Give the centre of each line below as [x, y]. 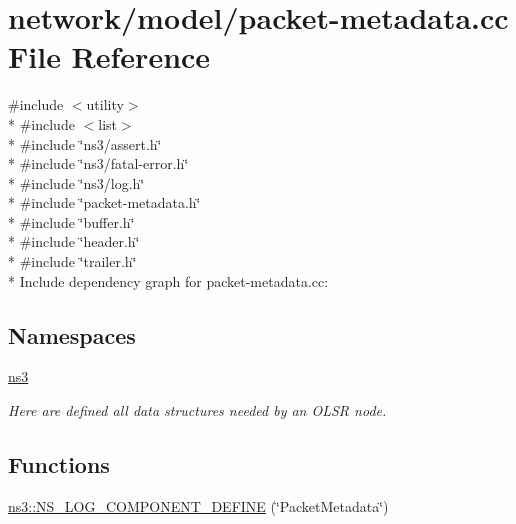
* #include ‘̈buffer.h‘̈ [71, 221]
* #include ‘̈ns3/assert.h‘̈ [85, 143]
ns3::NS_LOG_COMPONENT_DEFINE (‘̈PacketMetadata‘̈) [198, 505]
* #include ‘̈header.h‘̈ [74, 241]
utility [105, 104]
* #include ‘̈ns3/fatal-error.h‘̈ [98, 163]
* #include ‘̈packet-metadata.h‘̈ [104, 202]
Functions [59, 464]
